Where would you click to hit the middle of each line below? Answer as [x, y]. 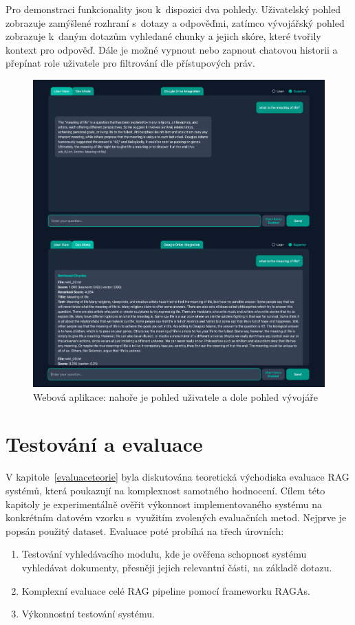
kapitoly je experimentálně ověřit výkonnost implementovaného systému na [164, 504]
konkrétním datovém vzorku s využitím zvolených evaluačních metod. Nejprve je [176, 517]
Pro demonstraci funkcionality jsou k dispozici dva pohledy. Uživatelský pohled [173, 9]
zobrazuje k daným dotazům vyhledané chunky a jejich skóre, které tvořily [163, 36]
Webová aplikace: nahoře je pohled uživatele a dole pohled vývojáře [175, 396]
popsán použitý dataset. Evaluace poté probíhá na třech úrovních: [145, 530]
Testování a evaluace [104, 444]
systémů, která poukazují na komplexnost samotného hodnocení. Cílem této [165, 491]
